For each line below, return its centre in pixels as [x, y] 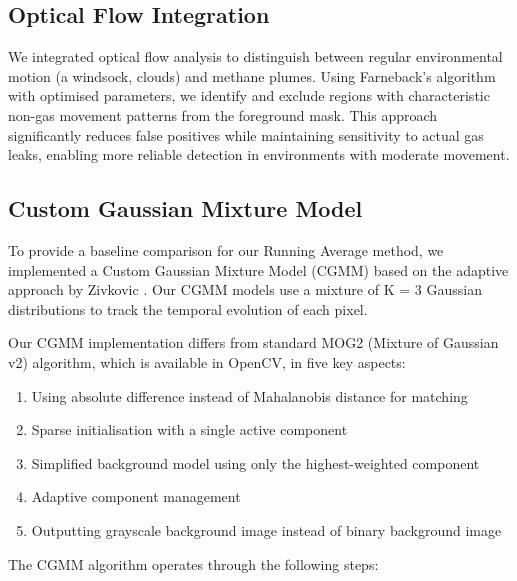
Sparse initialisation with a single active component [189, 429]
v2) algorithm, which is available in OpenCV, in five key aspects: [207, 361]
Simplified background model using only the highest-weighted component [255, 462]
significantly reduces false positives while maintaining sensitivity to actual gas [246, 134]
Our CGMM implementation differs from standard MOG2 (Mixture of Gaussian [253, 342]
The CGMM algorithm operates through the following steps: [193, 563]
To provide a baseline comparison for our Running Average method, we [226, 249]
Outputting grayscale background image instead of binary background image [266, 529]
